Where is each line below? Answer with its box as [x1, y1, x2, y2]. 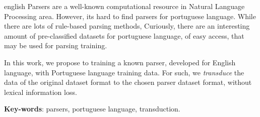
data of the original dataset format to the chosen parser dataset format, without [4, 77, 252, 87]
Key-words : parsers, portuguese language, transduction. [4, 103, 180, 114]
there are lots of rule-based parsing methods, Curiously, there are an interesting [4, 21, 250, 31]
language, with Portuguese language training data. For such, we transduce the [4, 67, 244, 77]
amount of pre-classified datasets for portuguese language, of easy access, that [4, 30, 244, 41]
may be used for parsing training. [4, 40, 107, 51]
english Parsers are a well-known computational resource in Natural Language [4, 1, 245, 11]
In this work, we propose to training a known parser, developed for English [4, 57, 236, 67]
